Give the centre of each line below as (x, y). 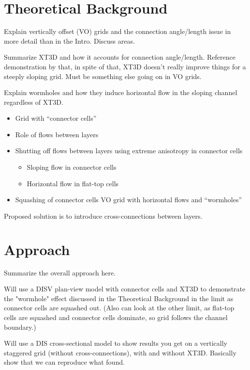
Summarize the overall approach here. (60, 272)
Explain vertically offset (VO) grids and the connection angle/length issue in (118, 31)
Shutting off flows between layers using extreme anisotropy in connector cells (129, 151)
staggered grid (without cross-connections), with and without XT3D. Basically (120, 352)
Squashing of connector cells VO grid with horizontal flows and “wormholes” (129, 200)
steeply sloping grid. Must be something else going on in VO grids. (103, 76)
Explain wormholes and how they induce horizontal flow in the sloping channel (121, 92)
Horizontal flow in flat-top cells (73, 183)
